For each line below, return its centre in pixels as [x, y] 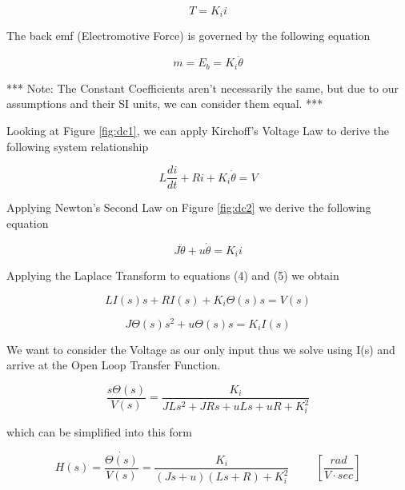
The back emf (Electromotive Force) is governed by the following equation [188, 36]
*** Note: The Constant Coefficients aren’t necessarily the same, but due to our [203, 88]
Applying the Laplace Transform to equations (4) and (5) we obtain [173, 275]
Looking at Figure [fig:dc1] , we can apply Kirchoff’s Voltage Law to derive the [198, 130]
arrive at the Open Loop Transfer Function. [114, 365]
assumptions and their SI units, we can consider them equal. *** [165, 104]
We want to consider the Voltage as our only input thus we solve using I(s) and [201, 349]
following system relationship [78, 146]
